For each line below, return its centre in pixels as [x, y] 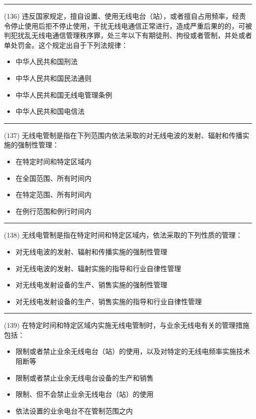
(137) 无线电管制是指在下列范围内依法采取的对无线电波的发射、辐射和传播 [123, 135]
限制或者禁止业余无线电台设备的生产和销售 [84, 377]
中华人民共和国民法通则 [53, 78]
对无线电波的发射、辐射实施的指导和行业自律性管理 [98, 268]
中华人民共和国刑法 [47, 61]
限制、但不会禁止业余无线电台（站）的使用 [84, 394]
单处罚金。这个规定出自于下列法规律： [66, 45]
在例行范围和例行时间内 [53, 211]
